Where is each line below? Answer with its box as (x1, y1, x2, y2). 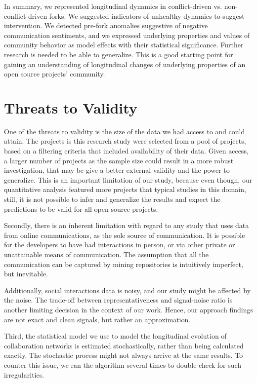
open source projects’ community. (4, 69, 105, 79)
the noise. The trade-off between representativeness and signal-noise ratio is (4, 295, 233, 305)
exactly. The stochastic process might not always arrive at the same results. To (4, 350, 243, 360)
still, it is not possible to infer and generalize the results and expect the (4, 194, 220, 204)
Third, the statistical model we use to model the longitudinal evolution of (4, 331, 227, 341)
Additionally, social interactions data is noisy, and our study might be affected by (4, 285, 251, 295)
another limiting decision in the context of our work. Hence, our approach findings (4, 304, 253, 314)
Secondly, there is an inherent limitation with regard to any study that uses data (4, 220, 249, 230)
